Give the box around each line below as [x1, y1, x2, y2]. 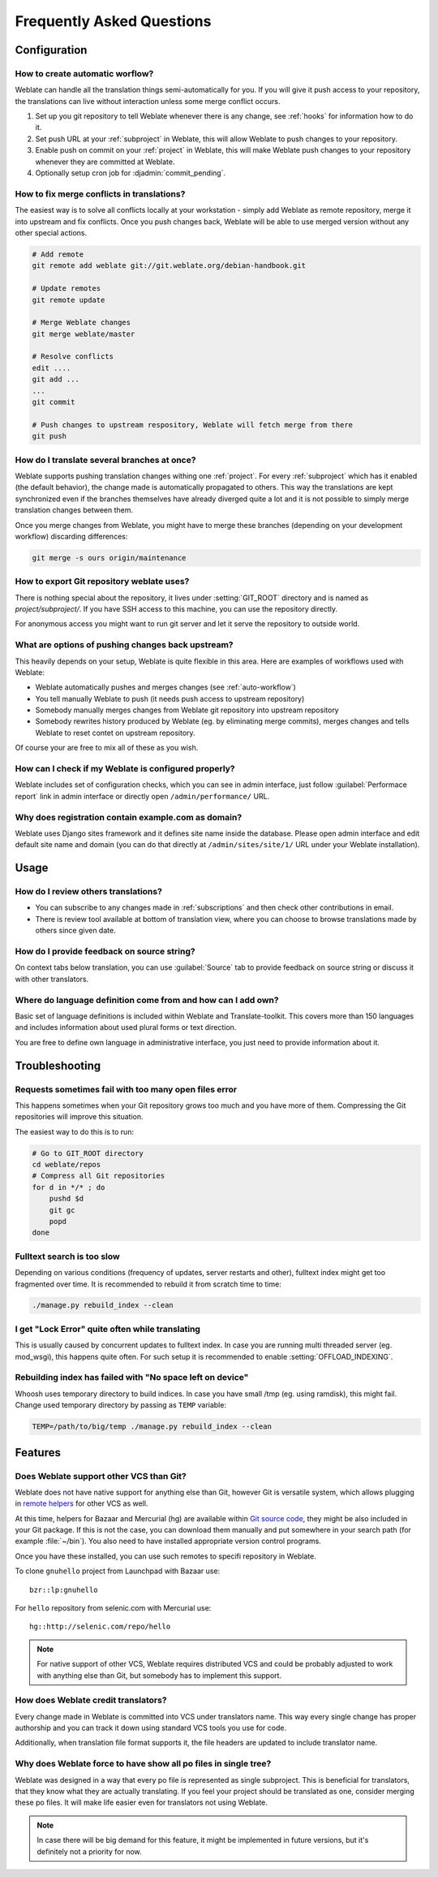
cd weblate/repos [32, 1160, 101, 1170]
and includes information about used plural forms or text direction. [15, 1023, 237, 1032]
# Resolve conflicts [32, 352, 114, 361]
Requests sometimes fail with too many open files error [15, 1083, 238, 1095]
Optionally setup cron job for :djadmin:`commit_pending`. [35, 168, 226, 178]
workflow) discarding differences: [15, 531, 128, 541]
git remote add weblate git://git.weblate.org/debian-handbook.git [32, 261, 307, 270]
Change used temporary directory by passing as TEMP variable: [15, 1400, 227, 1410]
